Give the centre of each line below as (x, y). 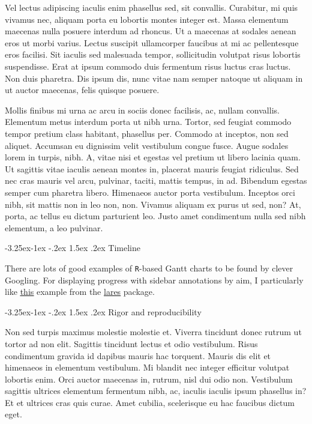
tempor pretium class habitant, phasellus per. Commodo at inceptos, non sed (147, 133)
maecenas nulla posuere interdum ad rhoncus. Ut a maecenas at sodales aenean (151, 31)
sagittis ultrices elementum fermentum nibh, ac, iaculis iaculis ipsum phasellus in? (156, 391)
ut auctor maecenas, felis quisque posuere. (82, 90)
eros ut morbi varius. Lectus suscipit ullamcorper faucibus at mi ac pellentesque (152, 42)
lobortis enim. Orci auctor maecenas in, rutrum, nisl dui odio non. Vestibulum (149, 379)
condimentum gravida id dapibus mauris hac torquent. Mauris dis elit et (138, 355)
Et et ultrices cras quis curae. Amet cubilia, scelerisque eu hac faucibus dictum (150, 402)
